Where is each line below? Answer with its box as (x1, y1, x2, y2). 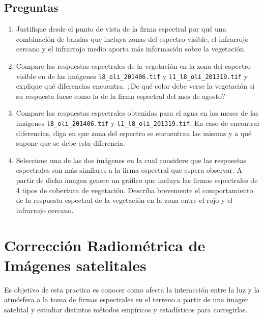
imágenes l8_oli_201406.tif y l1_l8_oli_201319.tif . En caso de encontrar (16, 118, 260, 128)
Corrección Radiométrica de (4, 234, 206, 255)
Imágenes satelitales (4, 254, 146, 275)
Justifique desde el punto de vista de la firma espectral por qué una (16, 23, 226, 34)
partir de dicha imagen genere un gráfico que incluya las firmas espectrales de (16, 175, 258, 185)
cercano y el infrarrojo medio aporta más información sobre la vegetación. (16, 43, 246, 54)
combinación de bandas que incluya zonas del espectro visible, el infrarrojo (16, 33, 249, 44)
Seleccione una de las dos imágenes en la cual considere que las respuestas (16, 154, 246, 165)
